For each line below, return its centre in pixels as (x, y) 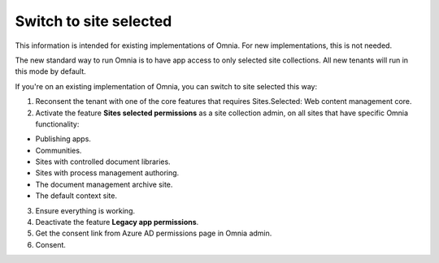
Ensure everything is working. (85, 210)
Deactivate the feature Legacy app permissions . (117, 222)
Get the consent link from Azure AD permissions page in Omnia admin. (154, 233)
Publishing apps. (63, 139)
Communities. (59, 150)
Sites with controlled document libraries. (103, 162)
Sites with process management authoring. (107, 173)
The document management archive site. (104, 184)
